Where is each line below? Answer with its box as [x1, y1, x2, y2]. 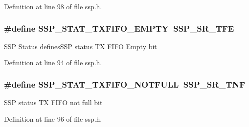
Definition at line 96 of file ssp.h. [4, 113, 102, 124]
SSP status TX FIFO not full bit [4, 97, 103, 108]
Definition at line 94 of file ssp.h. [4, 57, 102, 68]
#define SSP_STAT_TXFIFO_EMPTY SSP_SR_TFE [4, 22, 234, 34]
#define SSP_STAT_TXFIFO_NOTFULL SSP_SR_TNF [4, 78, 246, 90]
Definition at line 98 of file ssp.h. [4, 1, 102, 11]
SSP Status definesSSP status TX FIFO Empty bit [4, 41, 157, 51]
